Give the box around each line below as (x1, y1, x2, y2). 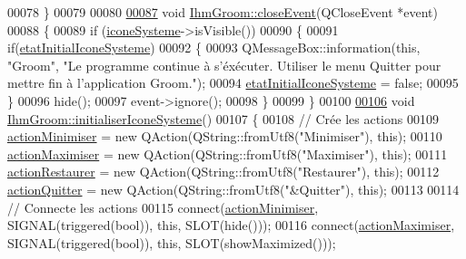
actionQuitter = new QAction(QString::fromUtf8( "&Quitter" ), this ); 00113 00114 (7, 179, 460, 198)
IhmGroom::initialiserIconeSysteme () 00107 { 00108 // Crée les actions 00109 (7, 109, 439, 128)
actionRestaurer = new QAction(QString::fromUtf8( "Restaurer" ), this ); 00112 (7, 162, 440, 181)
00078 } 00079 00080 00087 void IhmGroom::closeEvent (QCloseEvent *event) (7, 3, 438, 21)
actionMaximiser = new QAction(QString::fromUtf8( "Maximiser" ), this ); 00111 (7, 144, 448, 163)
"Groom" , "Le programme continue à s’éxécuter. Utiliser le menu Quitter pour (7, 55, 441, 74)
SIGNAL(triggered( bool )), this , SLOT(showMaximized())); (7, 233, 336, 252)
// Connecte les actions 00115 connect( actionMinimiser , (7, 197, 319, 216)
